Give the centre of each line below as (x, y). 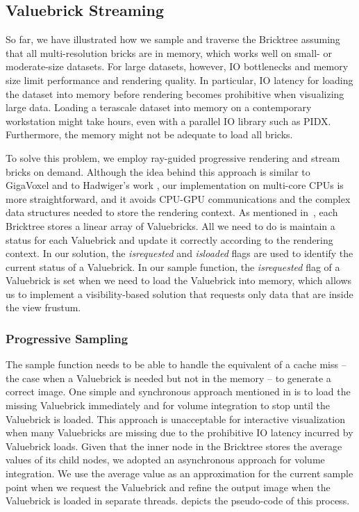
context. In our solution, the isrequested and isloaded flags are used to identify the (179, 253)
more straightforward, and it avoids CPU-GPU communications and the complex (178, 198)
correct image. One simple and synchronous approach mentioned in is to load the (178, 391)
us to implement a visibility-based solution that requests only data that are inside (179, 294)
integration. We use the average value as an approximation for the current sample (179, 473)
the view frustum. (43, 307)
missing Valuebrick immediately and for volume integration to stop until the (168, 405)
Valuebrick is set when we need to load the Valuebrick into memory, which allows (179, 280)
